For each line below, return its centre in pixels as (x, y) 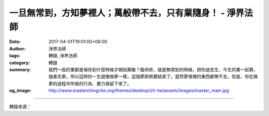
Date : (15, 42)
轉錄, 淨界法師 (63, 56)
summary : (20, 69)
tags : (15, 56)
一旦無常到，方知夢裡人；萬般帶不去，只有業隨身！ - (117, 13)
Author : (17, 49)
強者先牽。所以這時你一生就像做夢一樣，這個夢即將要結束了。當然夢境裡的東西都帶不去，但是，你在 (151, 77)
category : (20, 63)
